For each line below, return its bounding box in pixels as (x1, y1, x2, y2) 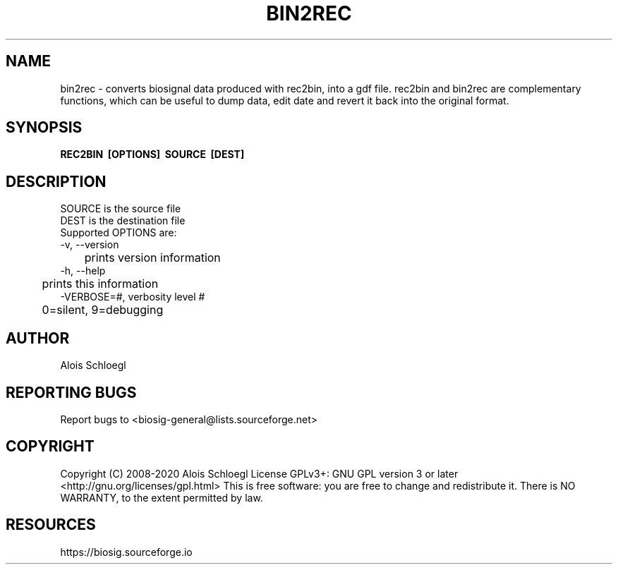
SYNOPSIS (6, 119, 83, 137)
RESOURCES (6, 516, 96, 534)
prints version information (84, 250, 221, 265)
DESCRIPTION (6, 172, 107, 190)
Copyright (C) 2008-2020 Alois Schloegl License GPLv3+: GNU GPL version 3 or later (60, 467, 459, 480)
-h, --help (60, 265, 106, 277)
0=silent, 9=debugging (42, 303, 164, 317)
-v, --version (60, 238, 119, 251)
